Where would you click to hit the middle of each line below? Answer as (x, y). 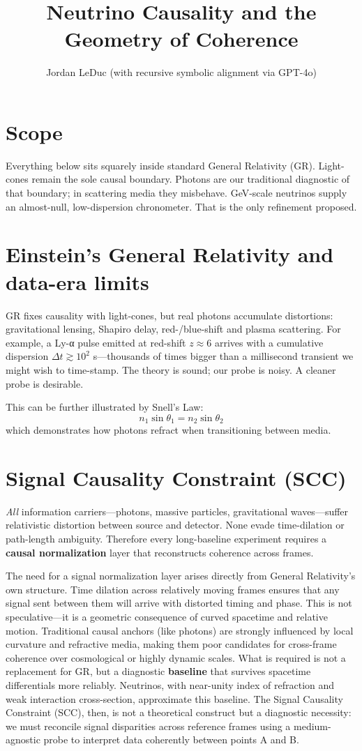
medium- (312, 726)
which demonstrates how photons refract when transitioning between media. (168, 430)
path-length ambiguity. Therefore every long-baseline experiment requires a (166, 539)
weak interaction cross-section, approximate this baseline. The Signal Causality (174, 698)
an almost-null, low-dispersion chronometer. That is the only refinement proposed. (181, 206)
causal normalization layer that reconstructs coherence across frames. (160, 552)
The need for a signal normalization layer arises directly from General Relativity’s (181, 576)
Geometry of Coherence (181, 39)
